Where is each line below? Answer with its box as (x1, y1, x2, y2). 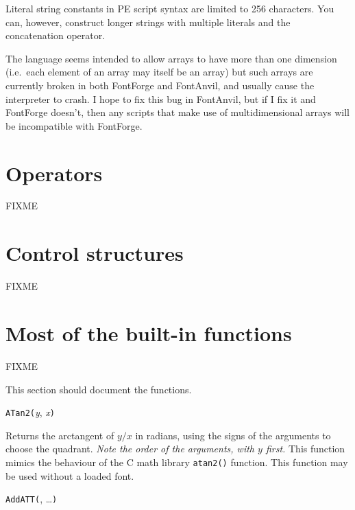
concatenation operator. (5, 28, 106, 43)
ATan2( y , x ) (5, 405, 55, 419)
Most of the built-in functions (5, 318, 292, 347)
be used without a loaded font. (5, 468, 134, 483)
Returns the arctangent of (5, 428, 114, 442)
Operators (5, 159, 103, 187)
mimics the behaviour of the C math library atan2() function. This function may (5, 454, 348, 469)
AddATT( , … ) (5, 491, 58, 506)
